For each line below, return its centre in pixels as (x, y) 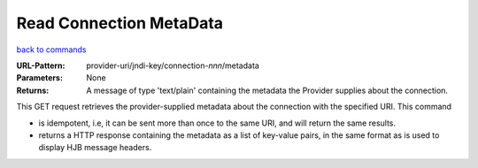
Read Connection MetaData (120, 23)
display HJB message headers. (95, 148)
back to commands (51, 50)
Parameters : (40, 78)
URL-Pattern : (41, 65)
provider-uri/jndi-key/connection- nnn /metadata (173, 65)
